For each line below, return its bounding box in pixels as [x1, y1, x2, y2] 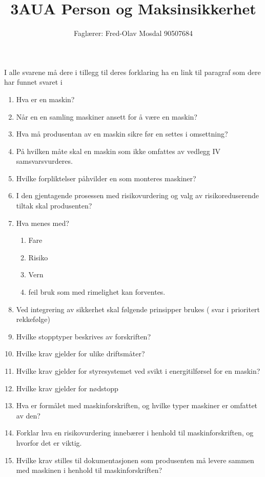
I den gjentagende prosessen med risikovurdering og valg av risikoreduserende [16, 190, 259, 201]
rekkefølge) [16, 314, 50, 325]
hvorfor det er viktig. [16, 437, 82, 448]
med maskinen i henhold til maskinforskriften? [16, 465, 162, 475]
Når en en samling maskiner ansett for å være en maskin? [16, 111, 197, 122]
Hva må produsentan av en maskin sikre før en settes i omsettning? [16, 128, 228, 139]
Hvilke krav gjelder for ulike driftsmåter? [16, 348, 145, 359]
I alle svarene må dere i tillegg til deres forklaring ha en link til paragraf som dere [4, 66, 261, 77]
